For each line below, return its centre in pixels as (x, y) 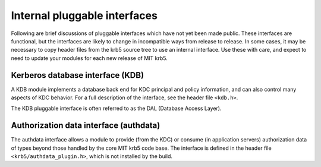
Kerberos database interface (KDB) (78, 75)
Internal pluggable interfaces (84, 15)
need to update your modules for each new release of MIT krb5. (89, 58)
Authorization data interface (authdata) (86, 126)
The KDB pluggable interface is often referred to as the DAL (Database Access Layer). (116, 108)
